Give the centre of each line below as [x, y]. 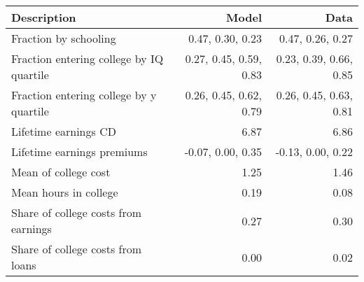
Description [44, 17]
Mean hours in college [65, 192]
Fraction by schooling [64, 38]
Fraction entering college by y [84, 95]
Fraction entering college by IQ [87, 58]
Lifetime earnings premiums [79, 151]
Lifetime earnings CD [64, 131]
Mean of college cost [61, 172]
